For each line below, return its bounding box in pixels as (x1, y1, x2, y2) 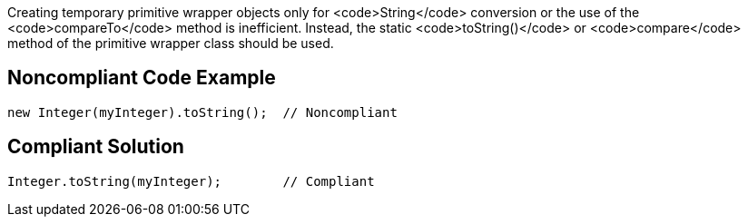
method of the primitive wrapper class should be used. (7, 35, 334, 51)
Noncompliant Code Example (7, 66, 276, 90)
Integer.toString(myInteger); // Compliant (7, 173, 375, 189)
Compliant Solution (7, 135, 184, 159)
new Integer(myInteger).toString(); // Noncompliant (7, 104, 398, 120)
